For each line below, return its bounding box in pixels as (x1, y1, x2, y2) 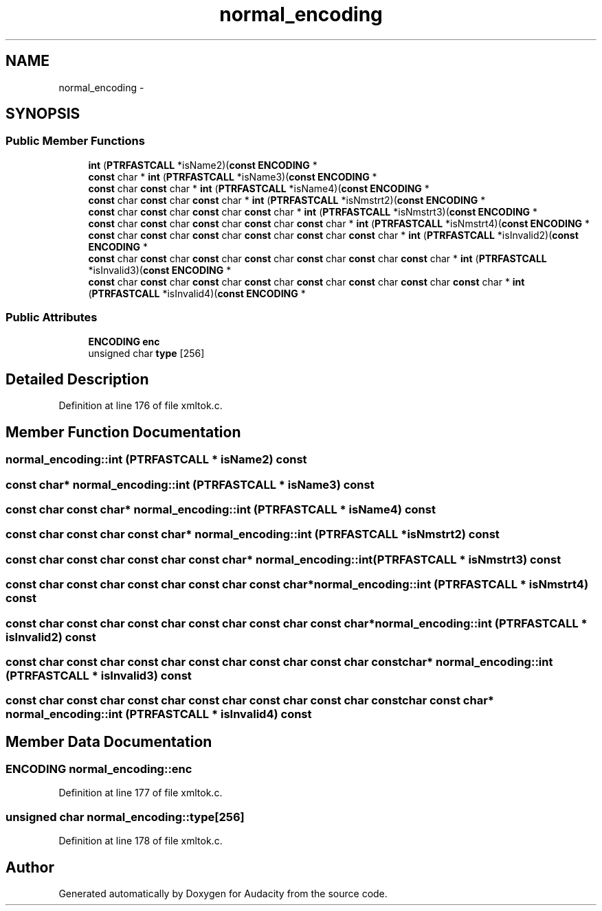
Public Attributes (5, 310, 98, 325)
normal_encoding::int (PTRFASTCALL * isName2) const (5, 452, 307, 467)
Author (5, 858, 54, 876)
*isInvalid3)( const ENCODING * (88, 264, 232, 276)
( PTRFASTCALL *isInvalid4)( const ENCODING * (88, 287, 306, 299)
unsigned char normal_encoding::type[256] (5, 809, 245, 824)
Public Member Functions (5, 134, 145, 148)
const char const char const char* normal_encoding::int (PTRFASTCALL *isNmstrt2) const (5, 527, 500, 542)
